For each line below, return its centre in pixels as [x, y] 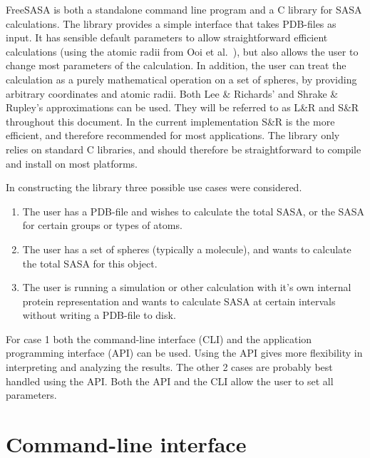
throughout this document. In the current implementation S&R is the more [170, 121]
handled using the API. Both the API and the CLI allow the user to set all [170, 381]
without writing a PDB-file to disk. [99, 315]
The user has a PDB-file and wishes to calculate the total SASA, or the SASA [194, 211]
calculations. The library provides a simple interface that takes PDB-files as [171, 23]
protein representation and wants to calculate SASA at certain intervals [179, 301]
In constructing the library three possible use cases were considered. [154, 187]
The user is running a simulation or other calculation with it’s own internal [187, 287]
